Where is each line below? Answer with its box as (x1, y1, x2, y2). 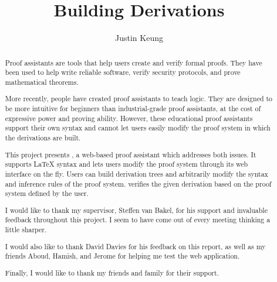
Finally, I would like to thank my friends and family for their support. (5, 267, 219, 277)
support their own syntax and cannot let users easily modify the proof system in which (5, 123, 271, 133)
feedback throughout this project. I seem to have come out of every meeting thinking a (5, 215, 271, 225)
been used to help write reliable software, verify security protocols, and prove (5, 67, 241, 77)
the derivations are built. (5, 133, 81, 142)
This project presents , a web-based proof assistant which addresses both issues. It (5, 149, 256, 159)
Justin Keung (115, 32, 163, 44)
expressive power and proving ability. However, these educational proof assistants (5, 113, 253, 123)
